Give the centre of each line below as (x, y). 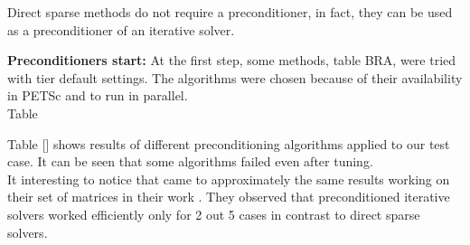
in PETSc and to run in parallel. (98, 95)
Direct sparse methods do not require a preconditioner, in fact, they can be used (230, 12)
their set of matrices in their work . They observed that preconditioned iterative (229, 197)
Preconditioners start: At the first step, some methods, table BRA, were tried (232, 60)
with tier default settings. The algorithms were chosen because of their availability (235, 77)
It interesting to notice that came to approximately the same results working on (229, 179)
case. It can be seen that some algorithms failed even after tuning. (190, 161)
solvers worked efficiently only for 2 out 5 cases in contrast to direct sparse (214, 214)
